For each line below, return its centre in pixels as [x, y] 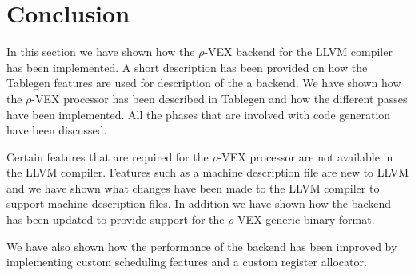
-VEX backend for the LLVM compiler [298, 52]
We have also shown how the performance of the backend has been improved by [202, 246]
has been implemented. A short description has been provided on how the [187, 67]
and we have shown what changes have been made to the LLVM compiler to [193, 187]
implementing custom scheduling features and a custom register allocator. [187, 262]
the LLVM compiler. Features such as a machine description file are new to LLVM [208, 172]
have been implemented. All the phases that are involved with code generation [199, 114]
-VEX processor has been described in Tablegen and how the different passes [219, 98]
